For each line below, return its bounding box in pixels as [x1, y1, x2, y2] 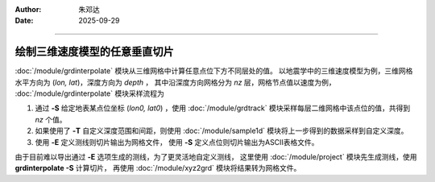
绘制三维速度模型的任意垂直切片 [14, 45, 174, 59]
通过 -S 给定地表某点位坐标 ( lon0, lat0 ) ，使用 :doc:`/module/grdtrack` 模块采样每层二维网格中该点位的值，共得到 [35, 103, 411, 113]
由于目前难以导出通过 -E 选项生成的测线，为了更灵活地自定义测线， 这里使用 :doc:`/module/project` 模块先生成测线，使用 [14, 152, 418, 162]
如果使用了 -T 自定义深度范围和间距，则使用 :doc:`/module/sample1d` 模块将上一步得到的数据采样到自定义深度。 [35, 126, 408, 136]
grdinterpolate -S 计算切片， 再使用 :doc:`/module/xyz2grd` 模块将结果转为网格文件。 [14, 163, 301, 173]
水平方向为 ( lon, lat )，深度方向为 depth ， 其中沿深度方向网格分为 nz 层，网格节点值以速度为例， [14, 77, 336, 87]
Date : [14, 16, 34, 26]
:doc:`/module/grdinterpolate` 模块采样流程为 [14, 89, 164, 98]
